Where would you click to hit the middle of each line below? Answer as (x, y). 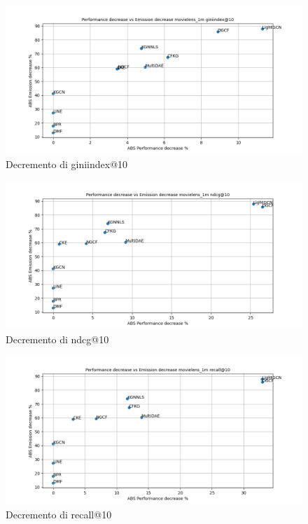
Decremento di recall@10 (59, 514)
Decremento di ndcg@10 (57, 339)
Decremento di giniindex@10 (67, 164)
